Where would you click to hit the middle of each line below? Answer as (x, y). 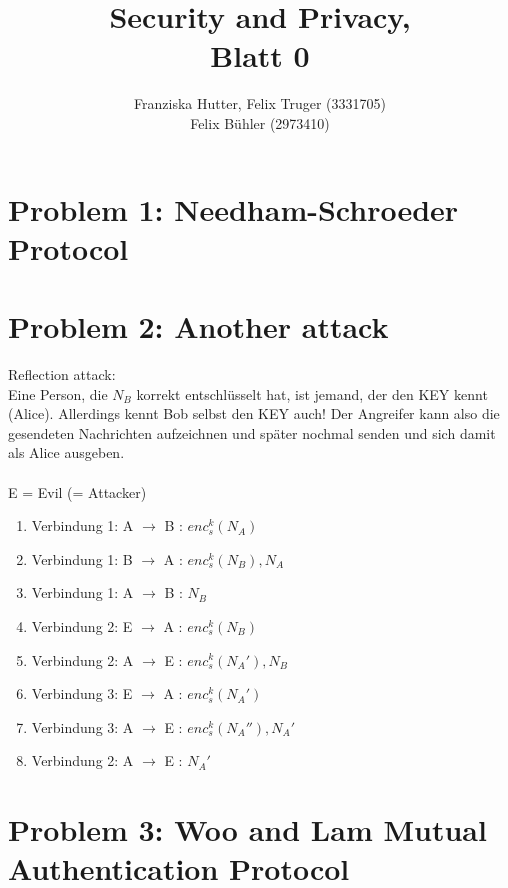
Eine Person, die (58, 393)
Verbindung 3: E (82, 693)
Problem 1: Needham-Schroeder (233, 208)
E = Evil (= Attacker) (77, 491)
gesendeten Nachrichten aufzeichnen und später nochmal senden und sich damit (252, 432)
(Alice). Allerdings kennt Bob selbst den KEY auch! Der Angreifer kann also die (254, 413)
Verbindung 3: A (82, 726)
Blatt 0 (260, 55)
